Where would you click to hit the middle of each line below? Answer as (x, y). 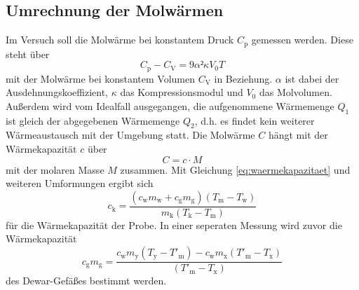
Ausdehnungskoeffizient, (57, 92)
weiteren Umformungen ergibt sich (80, 183)
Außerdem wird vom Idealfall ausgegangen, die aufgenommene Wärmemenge (170, 105)
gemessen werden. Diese (302, 40)
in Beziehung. (243, 78)
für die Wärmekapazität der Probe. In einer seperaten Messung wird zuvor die (174, 225)
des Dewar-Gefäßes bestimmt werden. (86, 281)
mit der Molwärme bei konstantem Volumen (101, 78)
